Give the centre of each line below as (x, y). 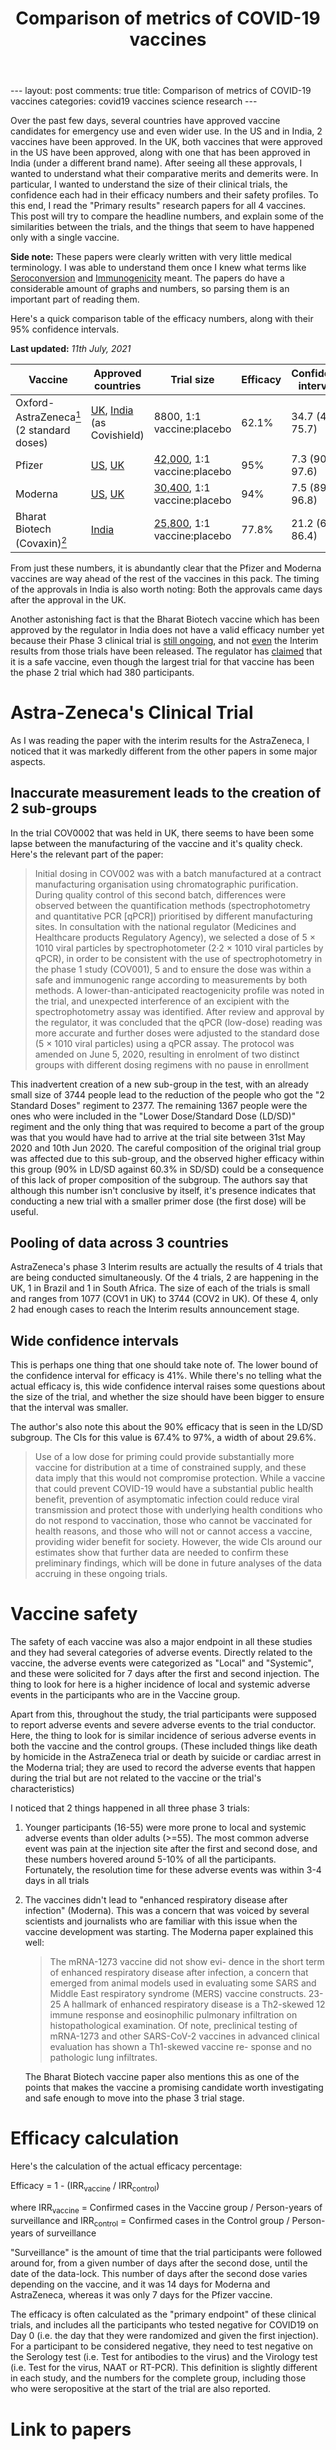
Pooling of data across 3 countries (119, 1242)
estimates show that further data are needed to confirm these (161, 1553)
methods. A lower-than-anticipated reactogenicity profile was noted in (179, 990)
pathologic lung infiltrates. (103, 2058)
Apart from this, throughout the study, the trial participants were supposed (163, 1714)
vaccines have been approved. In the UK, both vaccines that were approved (166, 142)
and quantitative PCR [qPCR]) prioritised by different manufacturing (173, 916)
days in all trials (57, 1881)
